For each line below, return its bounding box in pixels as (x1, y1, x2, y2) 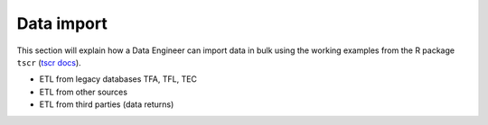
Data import (16, 13, 108, 33)
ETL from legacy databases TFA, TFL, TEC (39, 74, 198, 85)
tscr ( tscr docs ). (16, 57, 81, 67)
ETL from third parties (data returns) (39, 99, 174, 110)
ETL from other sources (39, 86, 128, 97)
